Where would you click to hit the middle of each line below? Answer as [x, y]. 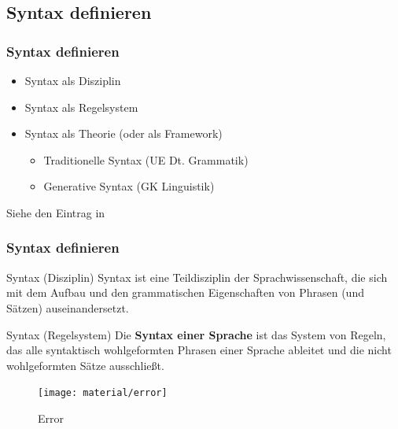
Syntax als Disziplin [73, 80]
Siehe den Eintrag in [56, 212]
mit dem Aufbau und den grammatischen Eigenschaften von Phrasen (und [185, 292]
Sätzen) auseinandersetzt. [68, 307]
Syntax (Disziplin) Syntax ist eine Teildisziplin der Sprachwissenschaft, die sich [197, 277]
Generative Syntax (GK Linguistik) [129, 186]
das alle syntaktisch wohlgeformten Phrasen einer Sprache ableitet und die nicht [199, 350]
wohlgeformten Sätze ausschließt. [85, 365]
